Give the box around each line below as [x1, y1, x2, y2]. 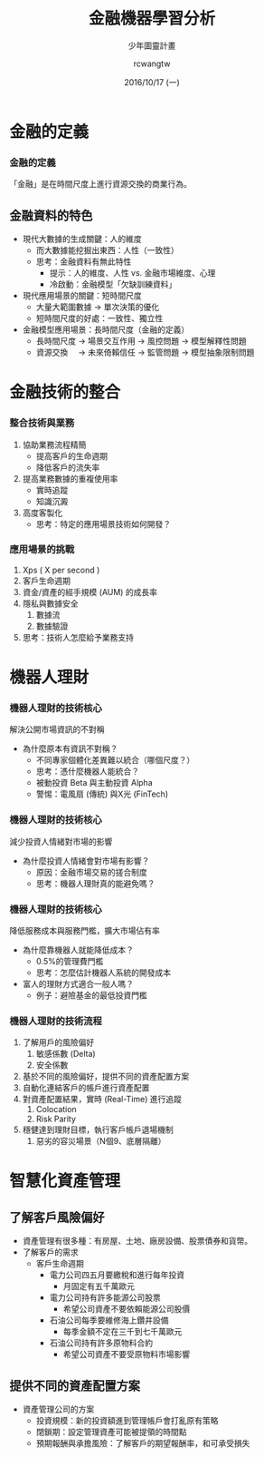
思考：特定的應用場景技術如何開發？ [35, 518, 172, 529]
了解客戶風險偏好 [9, 1209, 105, 1225]
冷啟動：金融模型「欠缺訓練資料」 [49, 279, 177, 290]
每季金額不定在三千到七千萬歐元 [62, 1326, 183, 1337]
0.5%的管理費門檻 [35, 955, 104, 966]
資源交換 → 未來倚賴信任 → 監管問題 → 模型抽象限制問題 [35, 347, 255, 358]
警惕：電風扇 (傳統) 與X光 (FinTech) [35, 788, 169, 799]
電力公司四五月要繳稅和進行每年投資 [49, 1269, 185, 1280]
